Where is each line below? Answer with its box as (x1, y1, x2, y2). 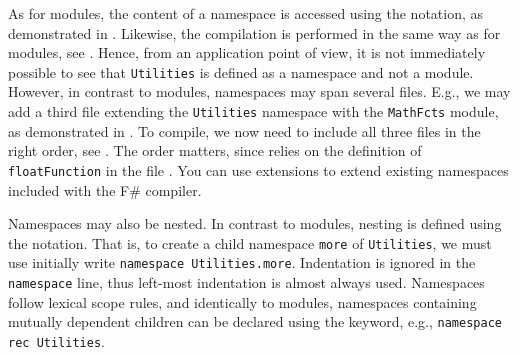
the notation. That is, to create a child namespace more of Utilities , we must (8, 232, 492, 253)
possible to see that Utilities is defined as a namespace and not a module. (8, 61, 474, 82)
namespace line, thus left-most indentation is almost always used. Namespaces (8, 272, 485, 293)
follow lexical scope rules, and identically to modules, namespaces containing (8, 291, 477, 312)
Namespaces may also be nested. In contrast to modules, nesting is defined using (8, 213, 502, 234)
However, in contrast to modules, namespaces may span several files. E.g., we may (8, 81, 511, 102)
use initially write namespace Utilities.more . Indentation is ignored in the (8, 252, 476, 273)
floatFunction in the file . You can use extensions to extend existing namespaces (8, 159, 509, 180)
